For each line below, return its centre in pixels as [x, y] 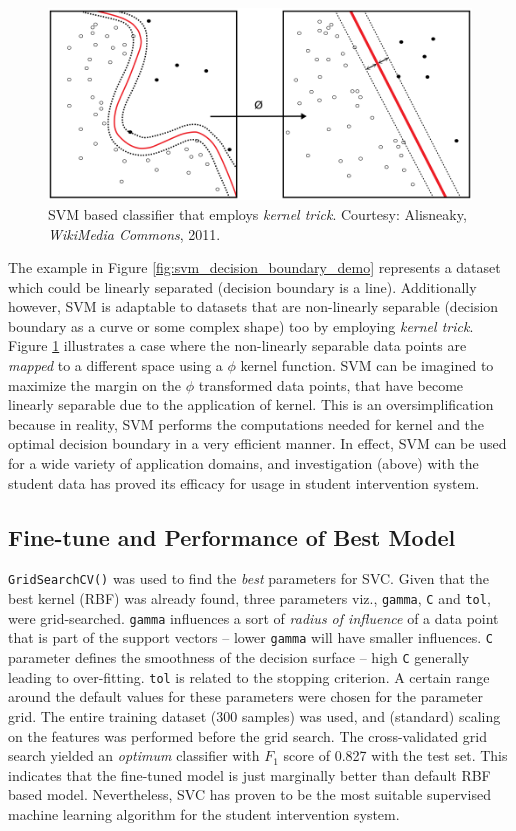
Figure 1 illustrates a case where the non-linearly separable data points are [237, 345]
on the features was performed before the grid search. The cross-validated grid [248, 735]
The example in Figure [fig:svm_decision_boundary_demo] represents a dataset [254, 267]
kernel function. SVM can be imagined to [367, 365]
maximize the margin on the [95, 384]
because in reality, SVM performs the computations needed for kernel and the [246, 423]
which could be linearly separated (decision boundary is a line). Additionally [242, 286]
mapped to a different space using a [115, 365]
